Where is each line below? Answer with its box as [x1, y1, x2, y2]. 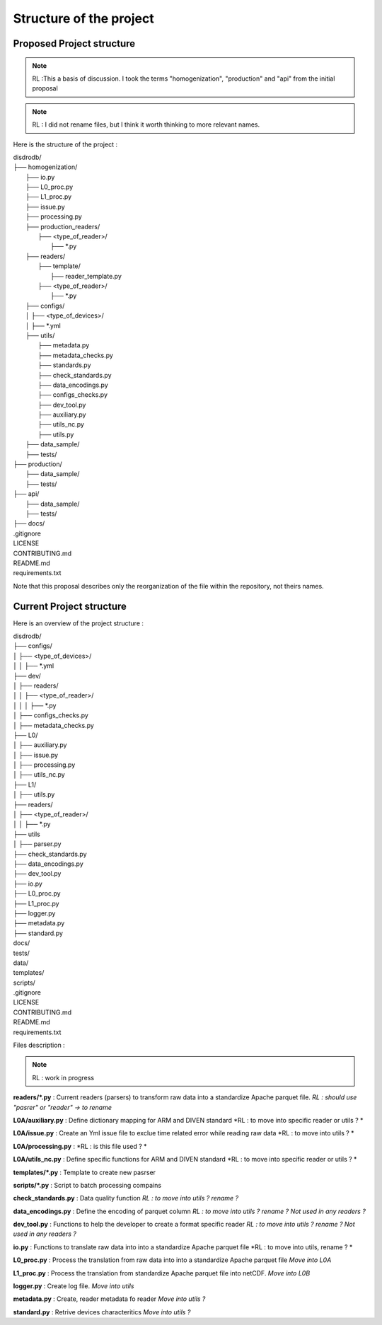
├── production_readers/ [25, 222, 100, 231]
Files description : [13, 1041, 65, 1050]
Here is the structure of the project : [13, 140, 118, 149]
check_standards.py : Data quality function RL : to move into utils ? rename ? [13, 1194, 239, 1203]
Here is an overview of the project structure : [13, 619, 144, 627]
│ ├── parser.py [13, 840, 62, 848]
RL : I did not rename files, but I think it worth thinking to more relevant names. [32, 120, 260, 129]
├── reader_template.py [50, 272, 122, 280]
